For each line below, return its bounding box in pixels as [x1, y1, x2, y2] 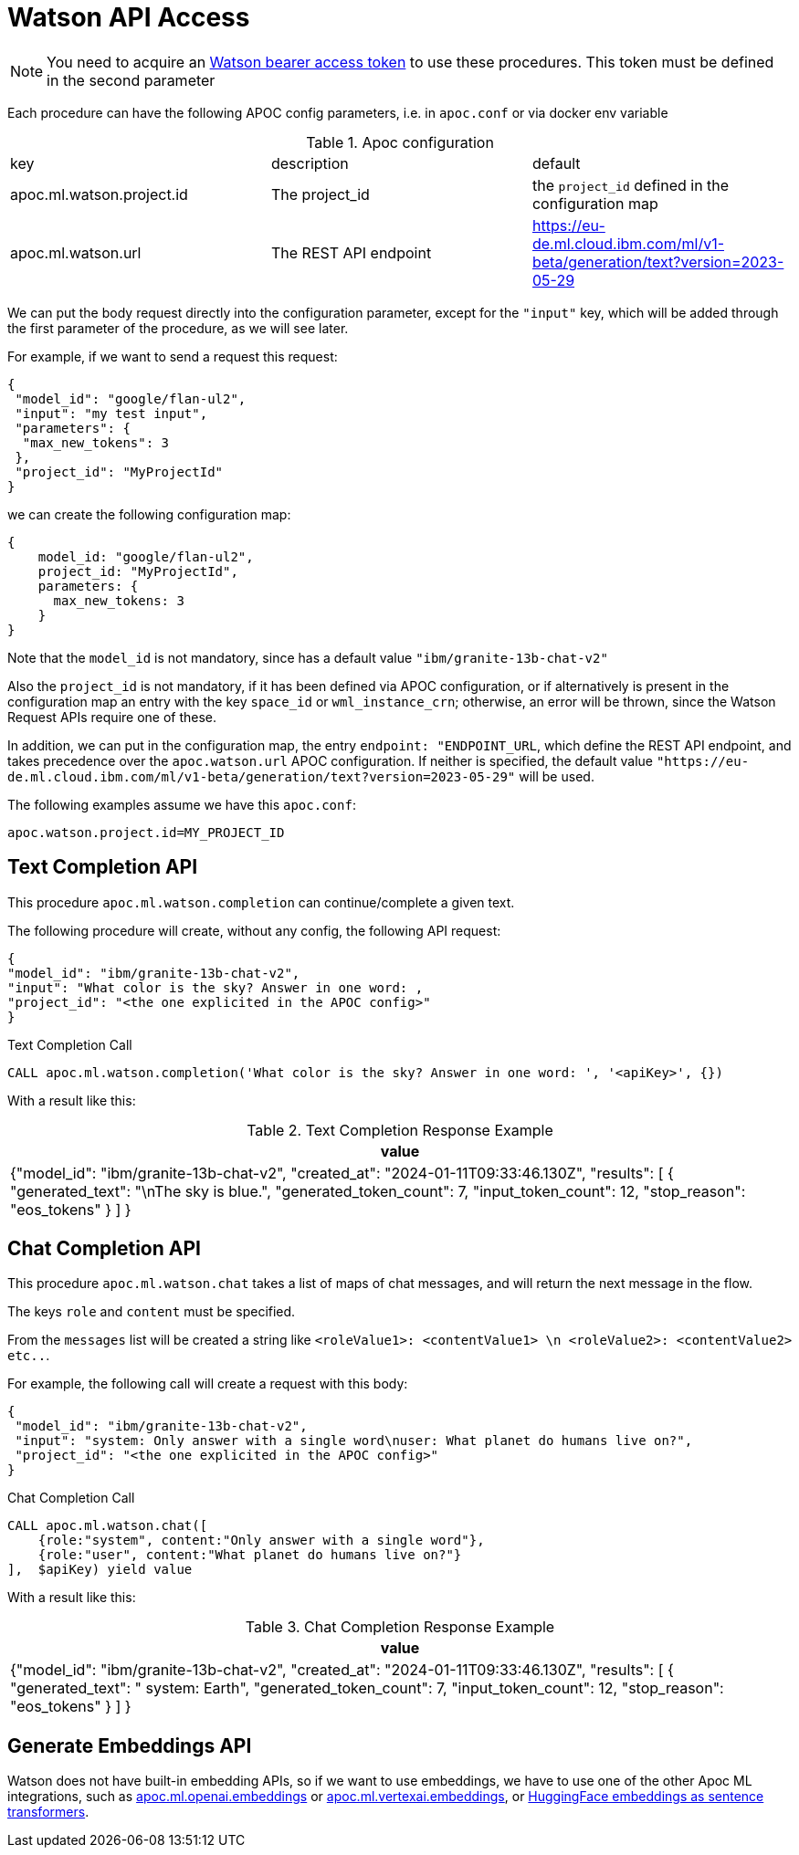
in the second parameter [47, 70, 216, 89]
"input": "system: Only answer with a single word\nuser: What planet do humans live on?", [15, 1433, 693, 1449]
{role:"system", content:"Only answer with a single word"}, [37, 1533, 485, 1548]
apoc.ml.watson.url [10, 243, 142, 262]
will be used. [519, 768, 594, 784]
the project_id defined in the [531, 175, 730, 194]
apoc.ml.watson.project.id [10, 184, 188, 204]
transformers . [7, 1804, 89, 1820]
